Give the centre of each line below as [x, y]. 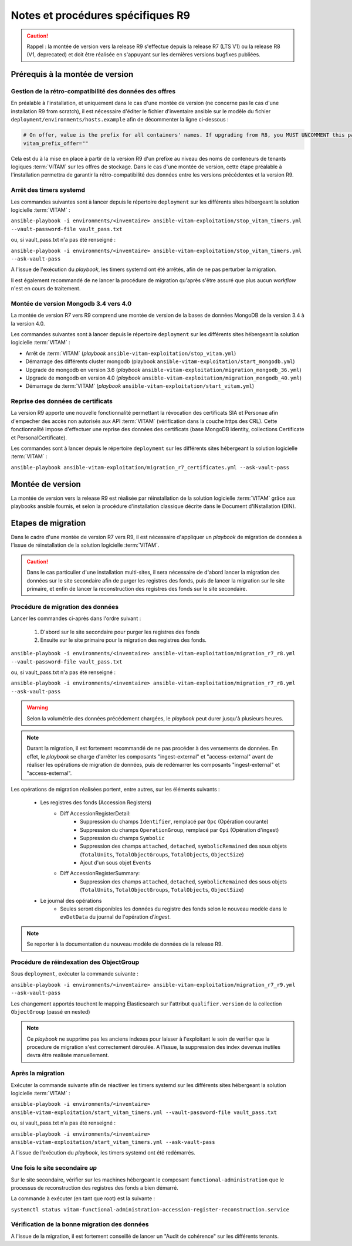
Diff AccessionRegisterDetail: [95, 813]
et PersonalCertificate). [39, 438]
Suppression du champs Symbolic [122, 838]
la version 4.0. [28, 323]
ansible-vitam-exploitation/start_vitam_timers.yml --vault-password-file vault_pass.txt [144, 1112]
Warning [37, 707]
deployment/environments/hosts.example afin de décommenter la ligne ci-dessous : [120, 120]
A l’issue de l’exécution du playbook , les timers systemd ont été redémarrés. [103, 1153]
